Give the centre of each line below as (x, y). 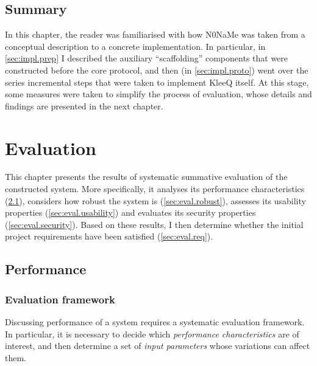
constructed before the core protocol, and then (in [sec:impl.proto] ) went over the (157, 70)
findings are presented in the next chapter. (84, 105)
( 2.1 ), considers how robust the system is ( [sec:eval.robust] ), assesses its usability (155, 200)
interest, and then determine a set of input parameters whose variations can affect (158, 346)
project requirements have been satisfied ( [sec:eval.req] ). (109, 236)
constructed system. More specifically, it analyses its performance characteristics (155, 189)
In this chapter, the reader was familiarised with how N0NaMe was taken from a (155, 34)
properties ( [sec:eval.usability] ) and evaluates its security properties (130, 212)
